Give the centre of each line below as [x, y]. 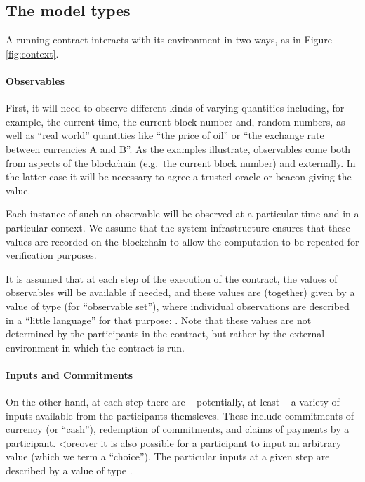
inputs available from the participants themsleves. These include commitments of [180, 415]
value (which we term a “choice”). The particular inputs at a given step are [168, 456]
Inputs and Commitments [69, 374]
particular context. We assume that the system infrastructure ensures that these [178, 227]
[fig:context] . [32, 53]
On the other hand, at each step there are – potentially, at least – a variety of [173, 402]
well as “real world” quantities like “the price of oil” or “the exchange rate [165, 135]
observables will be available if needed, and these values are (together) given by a [180, 292]
